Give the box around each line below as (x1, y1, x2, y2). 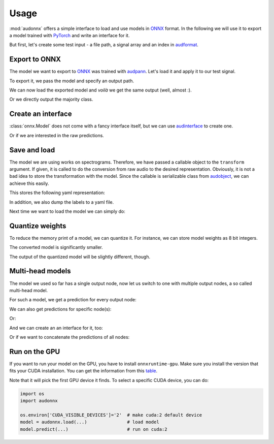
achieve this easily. (9, 180, 49, 186)
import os (20, 391, 45, 396)
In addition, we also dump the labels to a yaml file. (9, 199, 114, 205)
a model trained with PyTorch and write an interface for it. (9, 32, 130, 38)
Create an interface (9, 110, 72, 118)
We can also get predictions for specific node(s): (9, 306, 112, 312)
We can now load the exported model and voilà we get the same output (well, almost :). (9, 87, 192, 93)
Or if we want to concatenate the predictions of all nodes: (9, 334, 130, 340)
